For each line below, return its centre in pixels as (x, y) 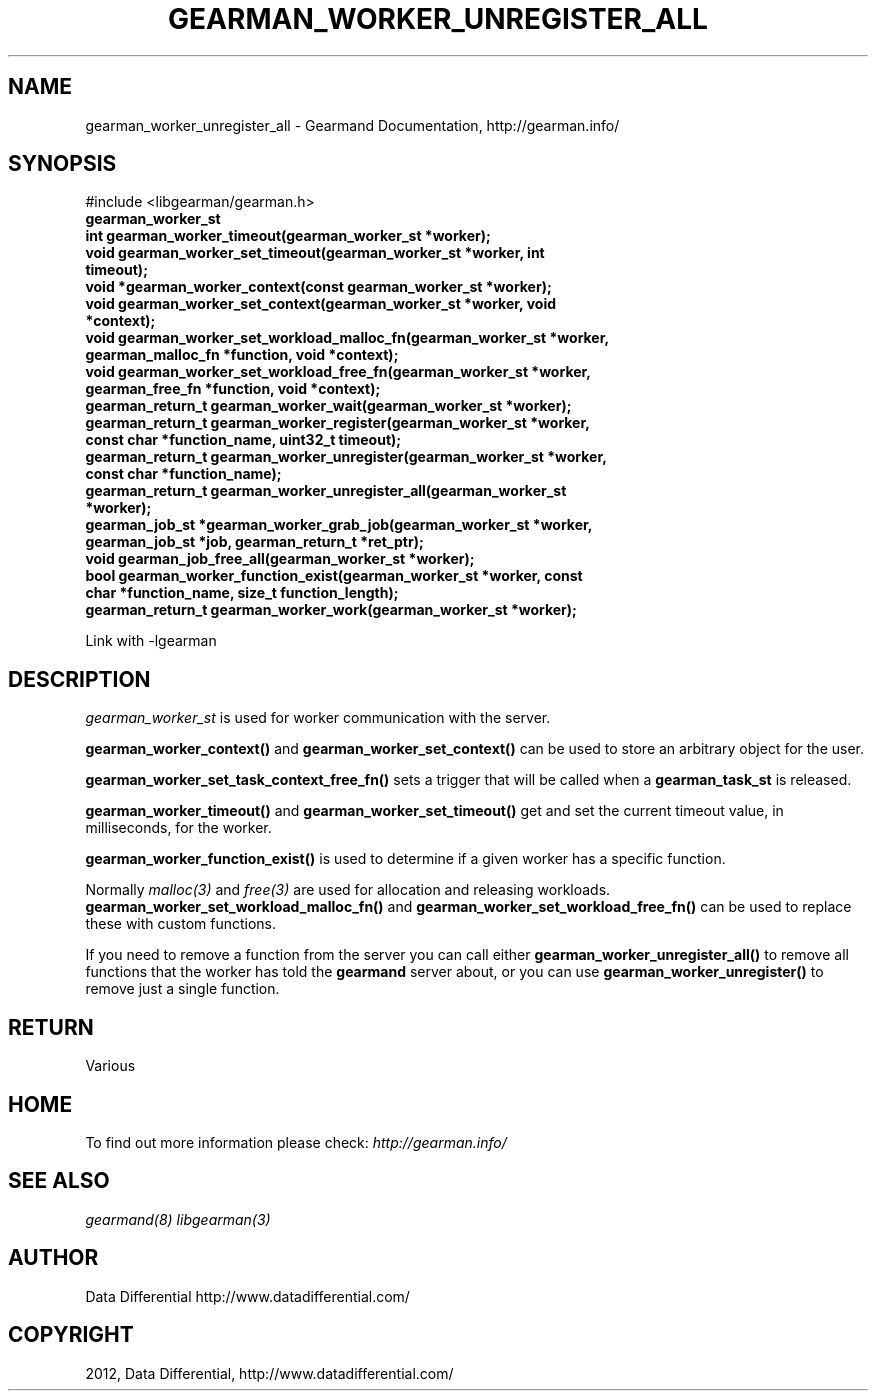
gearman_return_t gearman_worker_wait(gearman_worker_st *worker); (328, 406)
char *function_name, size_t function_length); (242, 593)
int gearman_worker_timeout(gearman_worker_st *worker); (288, 236)
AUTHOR (53, 1258)
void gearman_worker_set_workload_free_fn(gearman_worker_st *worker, (338, 372)
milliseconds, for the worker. (178, 828)
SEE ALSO (59, 1181)
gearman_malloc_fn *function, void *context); (242, 355)
